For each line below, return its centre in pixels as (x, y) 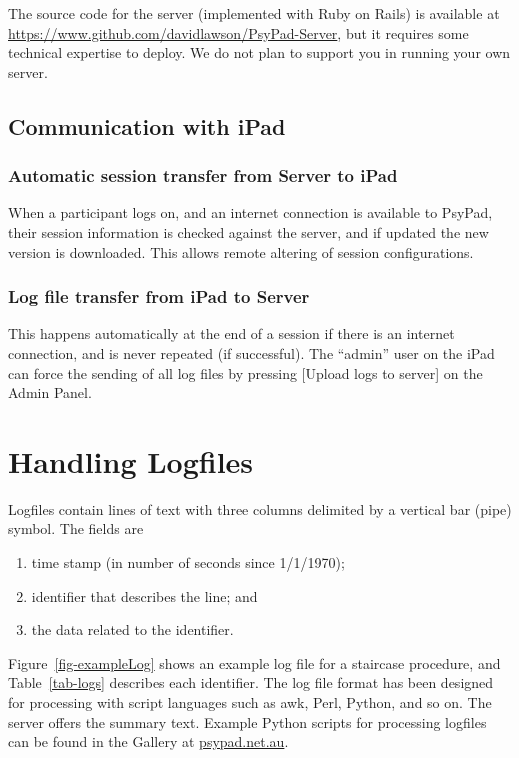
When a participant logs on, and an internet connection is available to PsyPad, (250, 212)
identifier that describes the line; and (144, 595)
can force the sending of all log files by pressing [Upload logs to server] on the (245, 372)
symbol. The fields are (76, 528)
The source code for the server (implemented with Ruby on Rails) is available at (254, 13)
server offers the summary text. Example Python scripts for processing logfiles (247, 721)
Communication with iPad (147, 125)
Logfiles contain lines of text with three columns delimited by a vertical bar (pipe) (260, 508)
